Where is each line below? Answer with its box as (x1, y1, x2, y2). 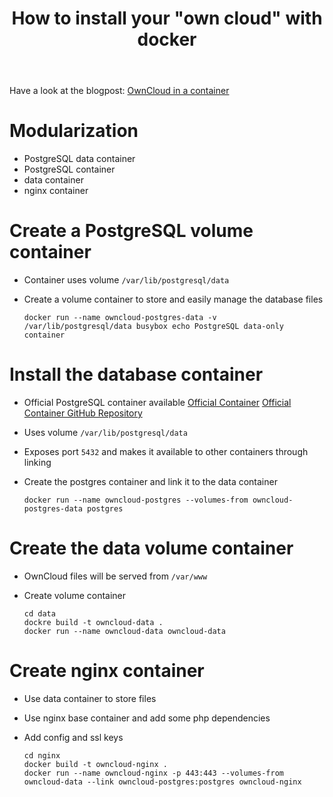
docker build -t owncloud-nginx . (23, 759, 168, 769)
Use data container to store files (23, 692, 157, 704)
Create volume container (23, 589, 127, 601)
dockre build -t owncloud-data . (23, 617, 164, 627)
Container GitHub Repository (23, 407, 143, 419)
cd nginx (23, 750, 61, 761)
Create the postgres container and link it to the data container (23, 476, 278, 487)
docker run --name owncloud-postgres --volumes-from (23, 495, 249, 505)
